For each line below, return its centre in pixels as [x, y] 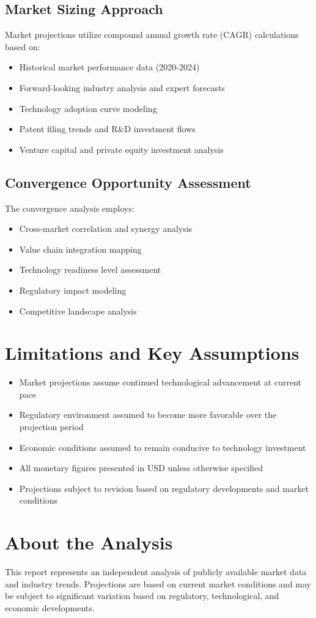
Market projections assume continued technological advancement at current [160, 382]
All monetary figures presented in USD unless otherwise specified [141, 468]
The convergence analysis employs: [70, 208]
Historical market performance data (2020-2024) [109, 67]
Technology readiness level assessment [90, 270]
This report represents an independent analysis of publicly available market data [156, 572]
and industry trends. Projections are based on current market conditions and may [158, 583]
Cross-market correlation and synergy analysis [106, 229]
